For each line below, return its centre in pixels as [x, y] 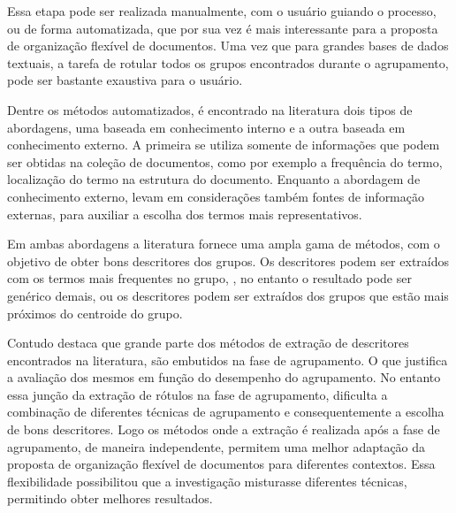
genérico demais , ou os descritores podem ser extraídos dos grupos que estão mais [228, 295]
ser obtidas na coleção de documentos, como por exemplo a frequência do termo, [225, 161]
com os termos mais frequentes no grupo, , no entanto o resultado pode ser [209, 278]
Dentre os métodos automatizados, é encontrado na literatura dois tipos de [210, 109]
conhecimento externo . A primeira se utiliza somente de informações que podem [224, 145]
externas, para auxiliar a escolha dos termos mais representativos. [185, 214]
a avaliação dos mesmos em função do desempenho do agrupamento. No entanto [224, 377]
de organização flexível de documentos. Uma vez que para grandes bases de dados [228, 46]
